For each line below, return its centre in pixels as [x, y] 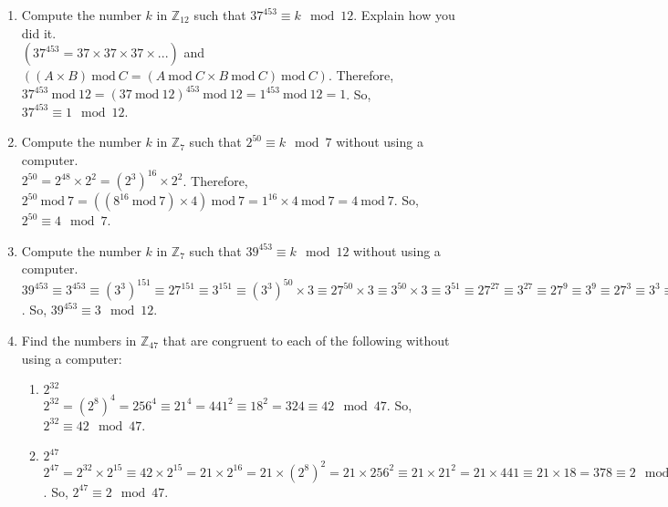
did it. [39, 32]
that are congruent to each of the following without [306, 341]
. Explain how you [404, 15]
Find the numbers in [79, 341]
